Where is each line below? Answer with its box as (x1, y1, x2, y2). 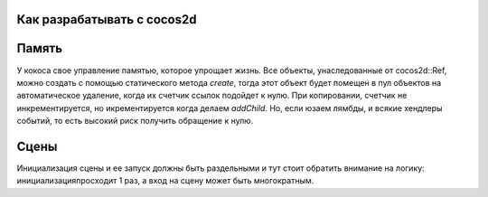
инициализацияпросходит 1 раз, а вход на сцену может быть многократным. (16, 175, 314, 186)
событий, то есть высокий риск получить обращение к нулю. (16, 116, 254, 127)
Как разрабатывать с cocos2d (16, 12, 197, 27)
